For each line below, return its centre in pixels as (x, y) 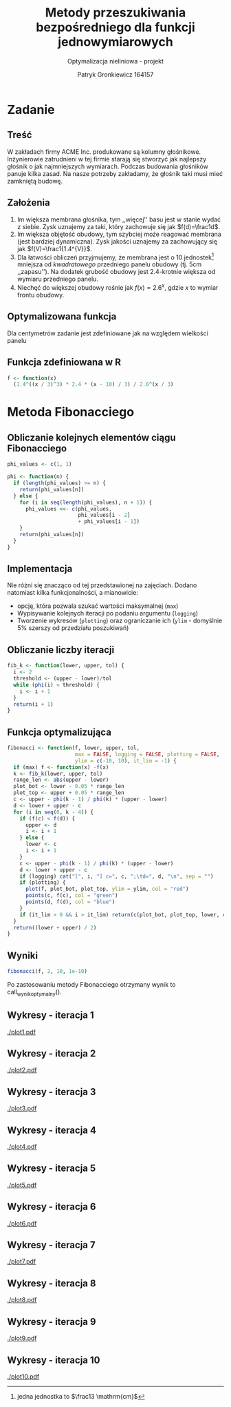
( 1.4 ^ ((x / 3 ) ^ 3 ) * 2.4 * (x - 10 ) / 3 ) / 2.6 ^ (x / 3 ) (93, 384)
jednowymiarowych (115, 42)
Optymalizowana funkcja (62, 316)
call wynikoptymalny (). (34, 993)
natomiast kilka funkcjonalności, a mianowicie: (73, 593)
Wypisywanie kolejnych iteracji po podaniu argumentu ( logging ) (107, 613)
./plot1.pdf (22, 1032)
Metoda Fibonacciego (71, 412)
